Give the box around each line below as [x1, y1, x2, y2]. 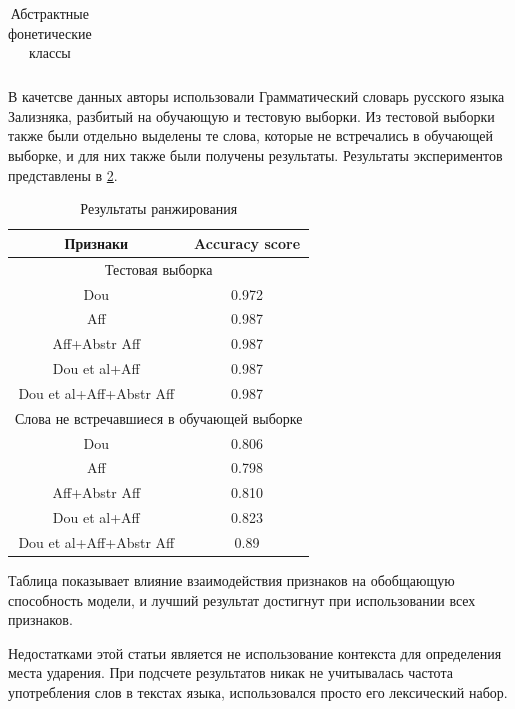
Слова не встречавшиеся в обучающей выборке [15, 407, 303, 428]
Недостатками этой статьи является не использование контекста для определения [8, 642, 502, 663]
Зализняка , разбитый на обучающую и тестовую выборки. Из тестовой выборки [8, 105, 495, 126]
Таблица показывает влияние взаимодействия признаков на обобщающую [8, 570, 455, 591]
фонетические [8, 22, 92, 43]
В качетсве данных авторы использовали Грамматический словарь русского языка [8, 86, 505, 107]
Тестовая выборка [105, 258, 213, 279]
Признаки [64, 232, 129, 253]
